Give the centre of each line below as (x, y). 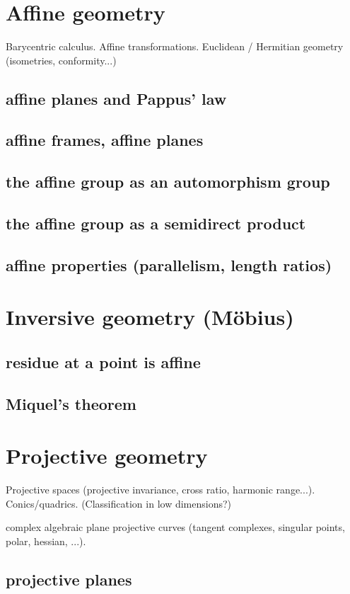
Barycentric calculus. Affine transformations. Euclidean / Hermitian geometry (175, 46)
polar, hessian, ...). (46, 541)
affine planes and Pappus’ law (116, 98)
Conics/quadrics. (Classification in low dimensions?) (119, 503)
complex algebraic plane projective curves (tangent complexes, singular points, (175, 527)
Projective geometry (107, 456)
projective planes (69, 579)
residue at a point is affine (103, 361)
